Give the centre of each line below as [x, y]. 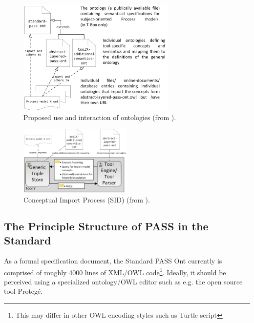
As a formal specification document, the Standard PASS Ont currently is [113, 260]
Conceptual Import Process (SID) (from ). [87, 199]
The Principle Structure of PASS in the [106, 226]
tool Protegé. [23, 291]
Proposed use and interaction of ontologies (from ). [100, 117]
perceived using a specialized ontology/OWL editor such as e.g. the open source [123, 281]
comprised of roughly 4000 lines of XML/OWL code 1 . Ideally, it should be [115, 271]
